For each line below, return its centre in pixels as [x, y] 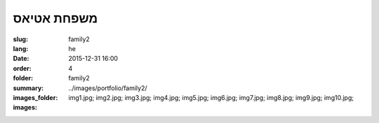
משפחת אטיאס [55, 18]
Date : [21, 59]
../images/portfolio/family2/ [108, 88]
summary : [28, 88]
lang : [21, 48]
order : [22, 68]
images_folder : [35, 97]
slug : [20, 39]
